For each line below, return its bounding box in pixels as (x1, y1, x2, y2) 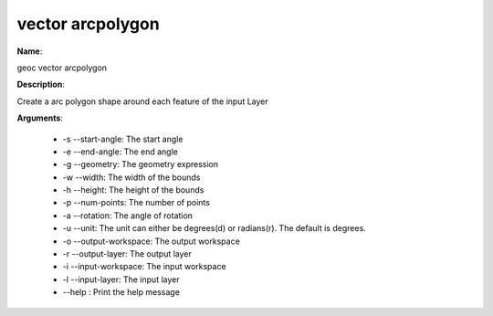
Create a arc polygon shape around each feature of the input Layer (16, 96, 268, 107)
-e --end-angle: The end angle (62, 146, 178, 157)
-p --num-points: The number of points (62, 197, 210, 208)
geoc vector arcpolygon (16, 62, 108, 73)
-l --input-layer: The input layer (62, 274, 180, 285)
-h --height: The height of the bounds (62, 184, 205, 195)
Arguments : (16, 112, 64, 123)
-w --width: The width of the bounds (62, 172, 201, 183)
